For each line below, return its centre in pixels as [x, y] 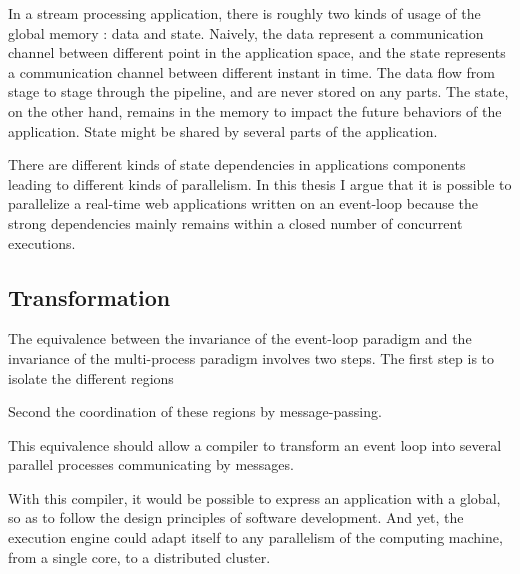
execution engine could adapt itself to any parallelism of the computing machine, [255, 537]
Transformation [89, 296]
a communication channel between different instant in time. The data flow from [252, 71]
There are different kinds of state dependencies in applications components [237, 164]
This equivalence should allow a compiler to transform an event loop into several [255, 444]
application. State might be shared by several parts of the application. [223, 130]
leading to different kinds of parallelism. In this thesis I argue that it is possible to [260, 183]
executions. [42, 242]
